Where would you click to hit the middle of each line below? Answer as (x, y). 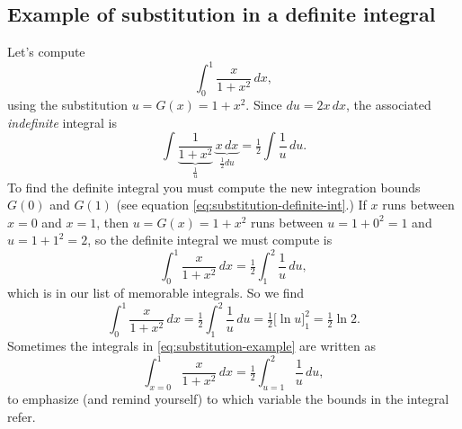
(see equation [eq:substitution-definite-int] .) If (241, 205)
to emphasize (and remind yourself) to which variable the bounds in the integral (228, 398)
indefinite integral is (62, 122)
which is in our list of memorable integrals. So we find (156, 293)
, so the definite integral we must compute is (210, 240)
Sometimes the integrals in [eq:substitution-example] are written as (192, 346)
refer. (22, 416)
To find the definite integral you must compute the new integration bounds (214, 187)
